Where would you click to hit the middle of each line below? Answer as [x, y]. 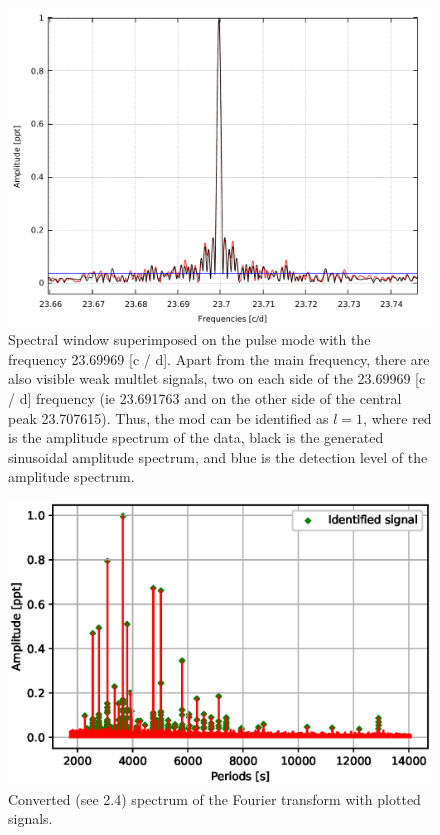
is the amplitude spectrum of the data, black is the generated [196, 437]
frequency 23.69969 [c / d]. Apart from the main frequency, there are [219, 358]
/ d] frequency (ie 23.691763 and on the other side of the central [205, 397]
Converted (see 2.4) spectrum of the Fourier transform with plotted [214, 798]
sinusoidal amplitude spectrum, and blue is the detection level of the [218, 456]
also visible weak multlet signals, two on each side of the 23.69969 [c [217, 378]
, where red [397, 417]
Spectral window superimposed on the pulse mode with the [189, 339]
